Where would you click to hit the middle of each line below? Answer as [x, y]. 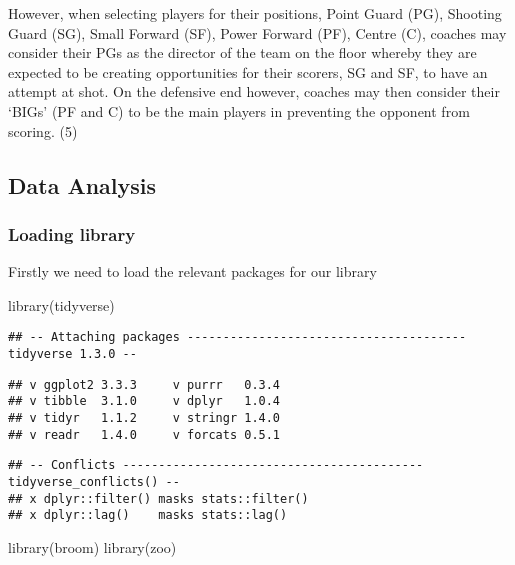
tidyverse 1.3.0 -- [72, 354]
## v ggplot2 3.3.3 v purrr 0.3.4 [144, 384]
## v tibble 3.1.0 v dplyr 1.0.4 [144, 401]
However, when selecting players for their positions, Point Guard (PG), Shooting [255, 13]
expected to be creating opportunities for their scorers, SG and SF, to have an [248, 71]
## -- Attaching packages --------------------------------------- [237, 337]
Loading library [72, 233]
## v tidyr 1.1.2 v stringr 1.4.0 [144, 417]
